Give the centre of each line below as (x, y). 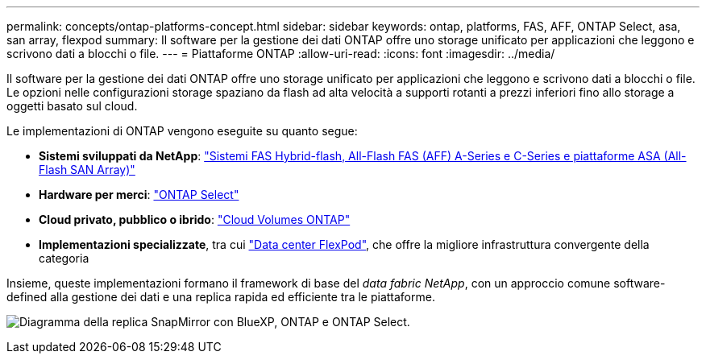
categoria (64, 258)
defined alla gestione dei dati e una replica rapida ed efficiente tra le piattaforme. (221, 297)
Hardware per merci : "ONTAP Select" (139, 194)
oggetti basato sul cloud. (72, 106)
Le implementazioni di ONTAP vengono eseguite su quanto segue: (182, 131)
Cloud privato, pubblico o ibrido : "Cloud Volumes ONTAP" (195, 219)
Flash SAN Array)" (87, 170)
